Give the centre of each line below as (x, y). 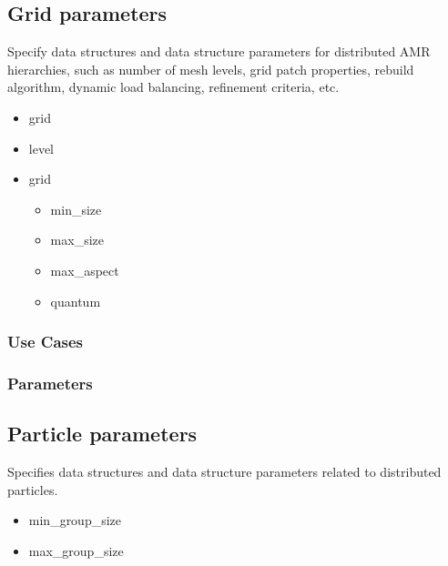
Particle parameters (102, 434)
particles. (33, 489)
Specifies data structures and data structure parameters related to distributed (224, 472)
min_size (76, 209)
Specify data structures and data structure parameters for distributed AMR (219, 51)
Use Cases (46, 342)
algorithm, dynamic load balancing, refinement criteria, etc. (173, 87)
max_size (77, 240)
